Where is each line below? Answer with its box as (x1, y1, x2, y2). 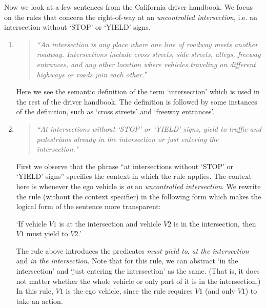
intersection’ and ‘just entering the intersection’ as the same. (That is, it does (16, 265, 260, 276)
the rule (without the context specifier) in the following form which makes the (16, 191, 261, 201)
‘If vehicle (16, 218, 47, 229)
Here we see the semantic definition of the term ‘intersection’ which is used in (16, 86, 260, 97)
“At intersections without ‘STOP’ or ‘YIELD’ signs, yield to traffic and (36, 123, 261, 134)
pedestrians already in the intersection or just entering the (36, 133, 219, 144)
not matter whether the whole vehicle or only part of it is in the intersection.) (16, 275, 261, 286)
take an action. (16, 295, 63, 306)
